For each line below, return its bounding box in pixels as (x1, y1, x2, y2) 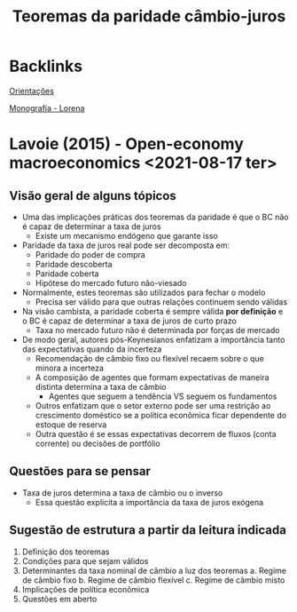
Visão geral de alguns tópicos (9, 188, 177, 203)
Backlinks (9, 56, 83, 76)
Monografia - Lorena (9, 102, 85, 113)
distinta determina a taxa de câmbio (35, 381, 167, 392)
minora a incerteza (35, 362, 105, 373)
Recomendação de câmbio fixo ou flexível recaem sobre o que (35, 353, 264, 363)
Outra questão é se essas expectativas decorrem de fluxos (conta (35, 428, 277, 439)
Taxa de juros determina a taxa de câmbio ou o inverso (21, 487, 223, 498)
